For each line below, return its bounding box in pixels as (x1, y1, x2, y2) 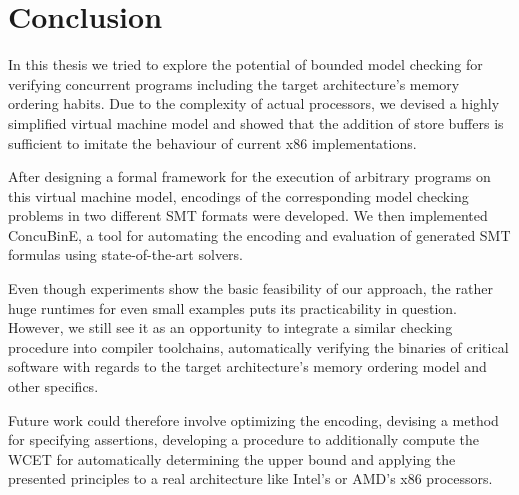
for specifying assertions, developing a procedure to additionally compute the (8, 429, 480, 450)
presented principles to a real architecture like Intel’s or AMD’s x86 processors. (8, 468, 493, 489)
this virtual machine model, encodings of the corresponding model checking (8, 185, 469, 206)
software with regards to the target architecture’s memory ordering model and (8, 356, 487, 377)
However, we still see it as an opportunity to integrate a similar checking (8, 317, 453, 338)
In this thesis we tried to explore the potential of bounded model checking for (8, 54, 483, 75)
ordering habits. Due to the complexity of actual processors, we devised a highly (8, 93, 500, 114)
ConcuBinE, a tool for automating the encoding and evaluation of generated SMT (8, 224, 511, 245)
